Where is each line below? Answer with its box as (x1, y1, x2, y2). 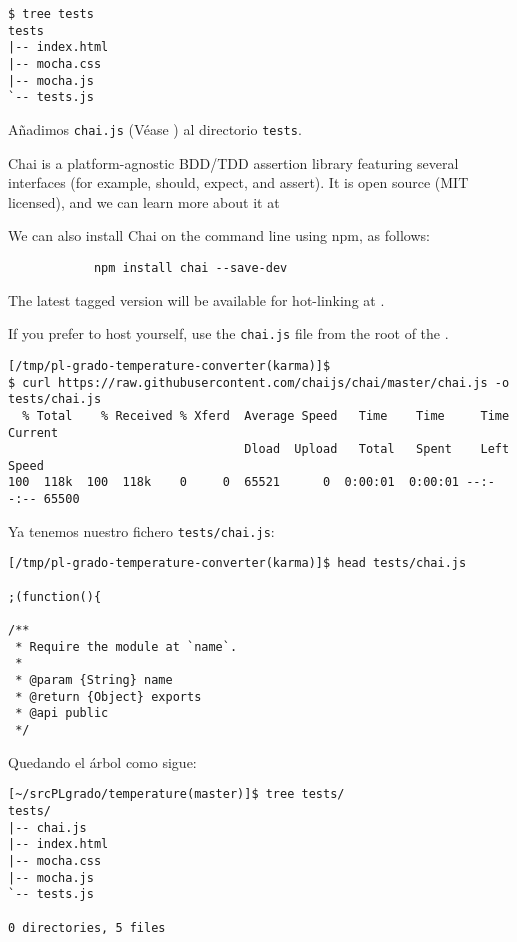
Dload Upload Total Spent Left (244, 442, 510, 457)
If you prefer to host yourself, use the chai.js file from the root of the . (8, 323, 449, 344)
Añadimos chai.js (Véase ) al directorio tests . (8, 118, 302, 139)
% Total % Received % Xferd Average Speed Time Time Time (22, 408, 510, 423)
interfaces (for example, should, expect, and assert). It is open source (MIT (8, 172, 469, 193)
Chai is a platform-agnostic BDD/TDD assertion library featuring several (8, 152, 459, 173)
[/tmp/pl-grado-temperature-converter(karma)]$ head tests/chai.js (8, 556, 467, 571)
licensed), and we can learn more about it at (8, 191, 280, 212)
